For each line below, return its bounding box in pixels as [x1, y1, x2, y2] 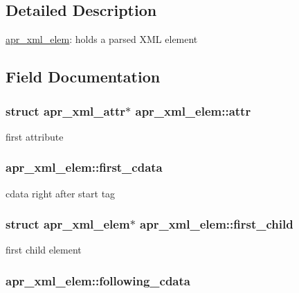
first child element [6, 242, 82, 257]
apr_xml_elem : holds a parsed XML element [6, 32, 198, 46]
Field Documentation [6, 66, 161, 87]
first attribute [6, 129, 64, 143]
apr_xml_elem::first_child [140, 215, 293, 233]
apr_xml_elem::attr [135, 102, 251, 119]
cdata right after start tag [6, 186, 116, 200]
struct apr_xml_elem [6, 215, 130, 233]
